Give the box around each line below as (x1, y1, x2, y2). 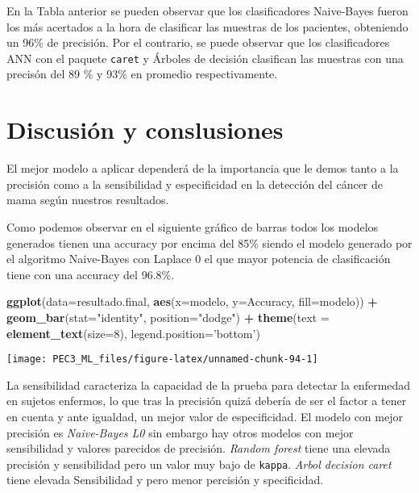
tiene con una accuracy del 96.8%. (6, 265, 175, 282)
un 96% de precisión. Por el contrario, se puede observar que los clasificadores (6, 34, 390, 51)
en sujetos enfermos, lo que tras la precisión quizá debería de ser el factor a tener (6, 392, 407, 409)
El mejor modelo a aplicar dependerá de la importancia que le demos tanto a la (6, 160, 399, 177)
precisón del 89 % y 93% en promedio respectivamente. (6, 65, 278, 82)
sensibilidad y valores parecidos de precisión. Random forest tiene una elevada (6, 440, 391, 457)
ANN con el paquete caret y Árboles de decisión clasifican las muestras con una (6, 49, 404, 66)
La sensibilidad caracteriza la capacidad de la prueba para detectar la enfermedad (6, 376, 411, 393)
